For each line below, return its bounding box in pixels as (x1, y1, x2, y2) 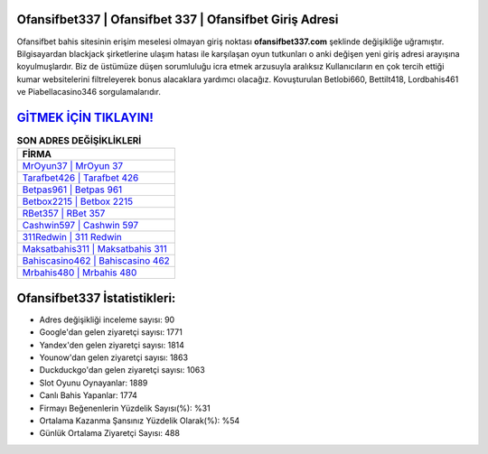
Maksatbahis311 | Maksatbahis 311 (22, 243, 167, 255)
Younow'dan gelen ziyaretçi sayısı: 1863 (39, 352, 189, 363)
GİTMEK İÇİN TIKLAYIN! (16, 109, 154, 125)
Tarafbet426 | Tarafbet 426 (22, 171, 139, 184)
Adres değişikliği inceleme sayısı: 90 (39, 314, 175, 325)
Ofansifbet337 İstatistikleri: (16, 290, 176, 306)
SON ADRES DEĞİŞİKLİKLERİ (16, 134, 142, 147)
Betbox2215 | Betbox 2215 (22, 195, 134, 208)
